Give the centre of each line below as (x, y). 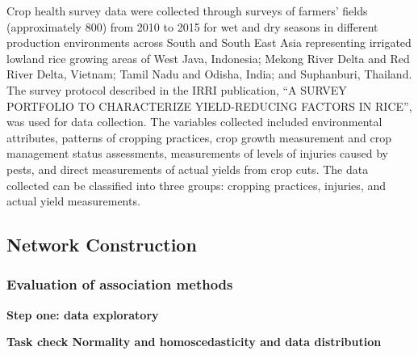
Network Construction (102, 245)
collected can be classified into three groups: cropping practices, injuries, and (196, 185)
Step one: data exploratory (83, 314)
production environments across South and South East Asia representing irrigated (209, 42)
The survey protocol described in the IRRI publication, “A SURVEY (177, 89)
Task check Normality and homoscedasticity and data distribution (194, 342)
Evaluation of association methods (120, 284)
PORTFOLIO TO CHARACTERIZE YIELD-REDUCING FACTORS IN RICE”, (209, 106)
